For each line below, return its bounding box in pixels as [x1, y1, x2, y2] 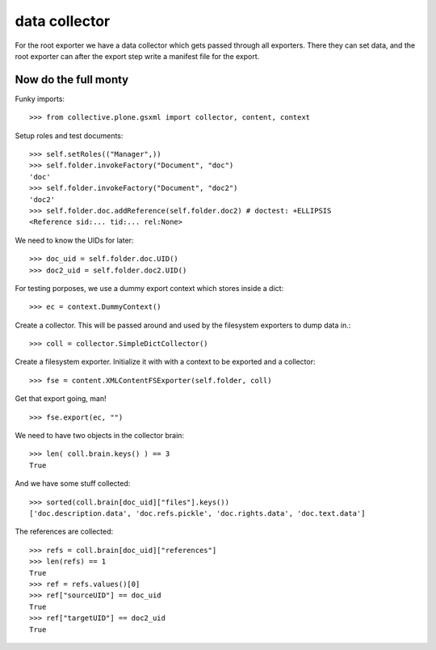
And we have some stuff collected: [15, 479, 131, 488]
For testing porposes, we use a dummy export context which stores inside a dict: [15, 283, 284, 293]
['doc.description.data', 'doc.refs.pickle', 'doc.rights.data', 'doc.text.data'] [29, 509, 366, 517]
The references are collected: [15, 526, 114, 537]
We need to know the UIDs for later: [15, 235, 134, 245]
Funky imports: [15, 94, 65, 103]
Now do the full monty [15, 73, 129, 87]
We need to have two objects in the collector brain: [15, 431, 185, 441]
